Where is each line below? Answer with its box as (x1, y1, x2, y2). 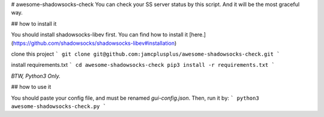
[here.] (189, 31, 206, 38)
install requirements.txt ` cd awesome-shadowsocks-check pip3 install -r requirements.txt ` (11, 61, 275, 69)
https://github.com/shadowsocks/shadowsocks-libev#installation (13, 39, 175, 47)
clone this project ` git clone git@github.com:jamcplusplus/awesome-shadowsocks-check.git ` (11, 50, 280, 57)
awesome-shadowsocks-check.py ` (11, 103, 106, 110)
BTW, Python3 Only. (11, 72, 61, 79)
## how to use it (11, 84, 51, 91)
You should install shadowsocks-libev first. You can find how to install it (11, 31, 188, 38)
